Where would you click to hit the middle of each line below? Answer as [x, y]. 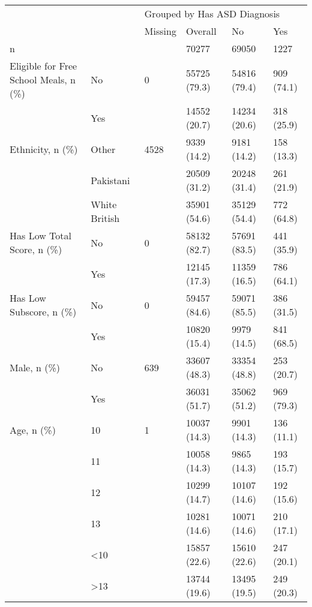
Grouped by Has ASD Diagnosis [212, 13]
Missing [160, 31]
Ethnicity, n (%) [44, 149]
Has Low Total [40, 235]
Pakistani [110, 180]
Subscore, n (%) [43, 312]
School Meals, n [43, 79]
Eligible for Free [43, 66]
